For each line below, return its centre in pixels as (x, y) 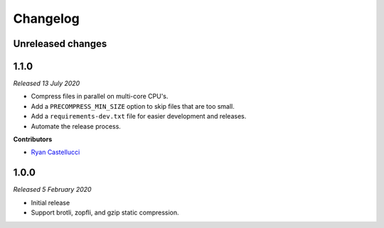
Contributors (33, 139)
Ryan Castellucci (55, 152)
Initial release (50, 202)
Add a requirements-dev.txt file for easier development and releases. (139, 116)
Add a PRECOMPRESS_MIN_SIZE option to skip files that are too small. (133, 106)
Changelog (46, 18)
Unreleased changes (60, 44)
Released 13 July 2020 (47, 83)
